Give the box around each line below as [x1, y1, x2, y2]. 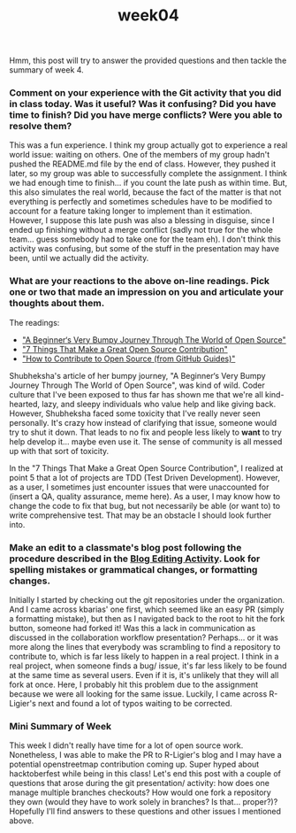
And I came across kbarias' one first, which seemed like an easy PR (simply [9, 604, 285, 615]
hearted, [9, 398, 41, 409]
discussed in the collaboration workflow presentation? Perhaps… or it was [9, 632, 278, 643]
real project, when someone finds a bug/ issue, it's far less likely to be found [9, 660, 287, 671]
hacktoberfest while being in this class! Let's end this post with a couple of [9, 768, 281, 779]
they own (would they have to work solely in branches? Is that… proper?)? [9, 797, 278, 807]
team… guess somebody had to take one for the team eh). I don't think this [9, 234, 281, 244]
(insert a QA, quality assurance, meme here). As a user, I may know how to [9, 490, 281, 501]
